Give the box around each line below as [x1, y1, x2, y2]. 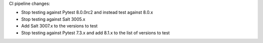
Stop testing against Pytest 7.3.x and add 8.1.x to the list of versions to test [21, 29, 170, 36]
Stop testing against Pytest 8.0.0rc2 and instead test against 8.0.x [21, 10, 153, 15]
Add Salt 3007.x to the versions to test [21, 23, 98, 29]
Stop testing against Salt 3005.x [21, 16, 85, 22]
